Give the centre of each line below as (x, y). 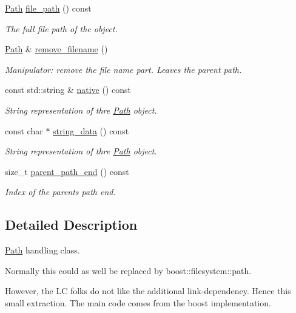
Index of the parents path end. (60, 192)
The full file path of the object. (61, 28)
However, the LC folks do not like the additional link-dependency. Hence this (148, 291)
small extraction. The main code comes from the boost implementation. (138, 302)
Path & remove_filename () (56, 49)
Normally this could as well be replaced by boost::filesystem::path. (128, 270)
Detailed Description (71, 225)
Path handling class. (42, 250)
